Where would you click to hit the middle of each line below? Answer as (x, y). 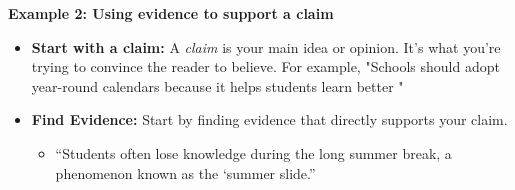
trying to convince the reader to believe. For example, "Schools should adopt (265, 66)
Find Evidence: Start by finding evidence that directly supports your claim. (269, 119)
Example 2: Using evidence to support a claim (171, 13)
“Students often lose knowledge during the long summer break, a (253, 152)
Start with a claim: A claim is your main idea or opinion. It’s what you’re (266, 46)
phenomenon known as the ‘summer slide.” (185, 172)
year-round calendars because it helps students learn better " (217, 85)
